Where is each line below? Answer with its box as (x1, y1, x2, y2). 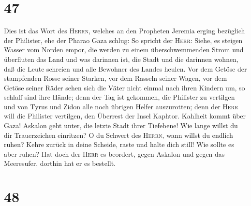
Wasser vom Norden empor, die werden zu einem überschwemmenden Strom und (4, 44, 244, 55)
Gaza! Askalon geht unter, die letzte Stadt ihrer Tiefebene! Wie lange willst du (4, 120, 238, 131)
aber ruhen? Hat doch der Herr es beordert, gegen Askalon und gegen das (4, 148, 225, 159)
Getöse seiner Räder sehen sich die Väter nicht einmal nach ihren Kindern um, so (4, 82, 245, 92)
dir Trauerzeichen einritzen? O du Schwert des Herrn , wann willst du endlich (4, 130, 233, 140)
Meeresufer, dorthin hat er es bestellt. (4, 158, 116, 168)
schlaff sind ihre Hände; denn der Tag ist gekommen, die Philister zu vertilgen (4, 92, 235, 102)
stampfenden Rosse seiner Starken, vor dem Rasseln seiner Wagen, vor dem (4, 73, 227, 83)
